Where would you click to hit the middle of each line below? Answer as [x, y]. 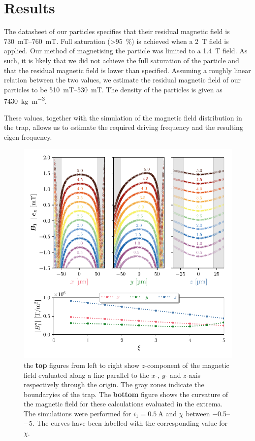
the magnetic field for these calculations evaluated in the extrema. [123, 404]
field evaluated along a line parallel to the [86, 375]
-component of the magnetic [187, 365]
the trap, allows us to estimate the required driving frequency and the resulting [124, 127]
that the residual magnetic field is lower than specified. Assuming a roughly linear [127, 70]
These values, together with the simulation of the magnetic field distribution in [123, 117]
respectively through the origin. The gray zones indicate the [114, 384]
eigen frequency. [28, 137]
